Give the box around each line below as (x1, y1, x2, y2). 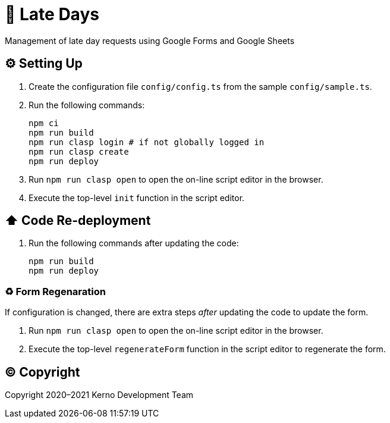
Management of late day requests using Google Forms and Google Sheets (5, 35, 295, 46)
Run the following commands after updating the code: (29, 238, 239, 249)
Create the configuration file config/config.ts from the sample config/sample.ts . (29, 81, 372, 92)
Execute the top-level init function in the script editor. (29, 192, 245, 203)
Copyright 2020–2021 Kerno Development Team (5, 390, 194, 400)
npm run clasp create (29, 146, 129, 156)
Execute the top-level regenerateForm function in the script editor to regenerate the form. (29, 344, 386, 355)
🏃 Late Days (5, 4, 99, 24)
